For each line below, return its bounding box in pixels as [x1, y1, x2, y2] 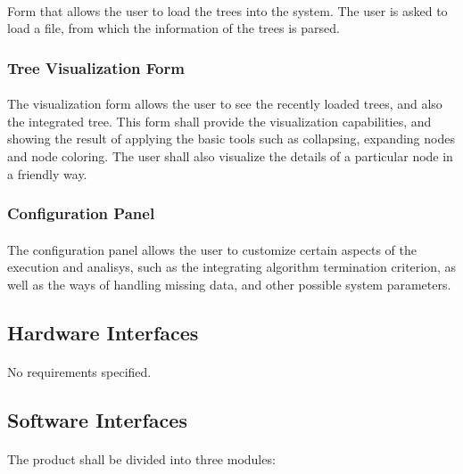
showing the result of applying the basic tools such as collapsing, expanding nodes [7, 129, 455, 148]
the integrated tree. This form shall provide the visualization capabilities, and [7, 111, 432, 130]
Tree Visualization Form [7, 56, 185, 78]
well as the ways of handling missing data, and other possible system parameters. [7, 274, 451, 293]
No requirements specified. [7, 362, 152, 380]
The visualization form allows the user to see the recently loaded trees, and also [7, 94, 442, 113]
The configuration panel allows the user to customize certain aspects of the [7, 240, 417, 258]
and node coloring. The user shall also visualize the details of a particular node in [7, 147, 453, 165]
